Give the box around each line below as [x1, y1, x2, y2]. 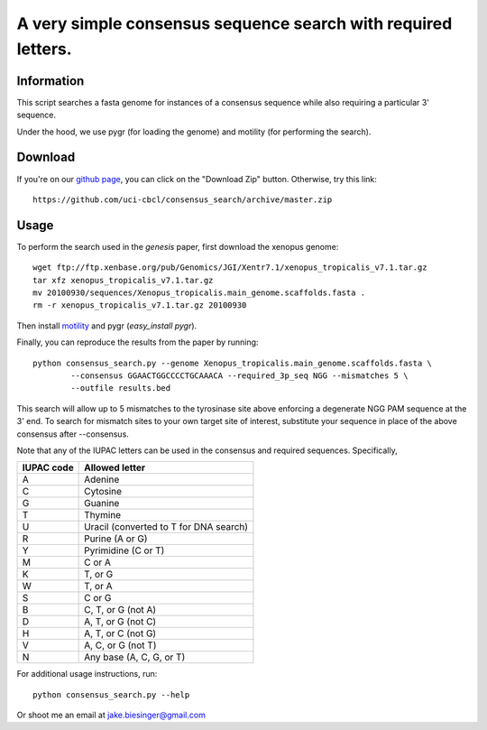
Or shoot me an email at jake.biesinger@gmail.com [16, 709, 207, 721]
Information [16, 73, 85, 88]
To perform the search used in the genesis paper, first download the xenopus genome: [16, 241, 339, 252]
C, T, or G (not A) [84, 604, 157, 616]
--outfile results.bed [70, 383, 171, 393]
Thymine [84, 509, 122, 522]
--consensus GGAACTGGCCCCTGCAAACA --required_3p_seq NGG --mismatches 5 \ [70, 370, 409, 381]
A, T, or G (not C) [84, 615, 157, 628]
